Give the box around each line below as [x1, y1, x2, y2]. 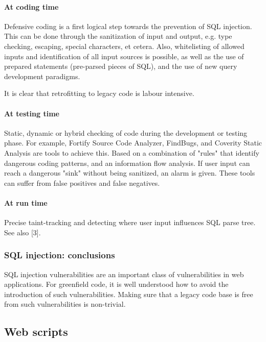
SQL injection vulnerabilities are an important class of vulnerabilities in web [4, 268, 244, 279]
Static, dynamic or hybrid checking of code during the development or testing [4, 127, 248, 138]
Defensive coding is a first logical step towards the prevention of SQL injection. [4, 20, 252, 31]
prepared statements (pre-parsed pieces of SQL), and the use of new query [4, 61, 237, 71]
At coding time [4, 1, 59, 12]
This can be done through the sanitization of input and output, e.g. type [4, 31, 232, 41]
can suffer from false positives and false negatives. [4, 177, 160, 188]
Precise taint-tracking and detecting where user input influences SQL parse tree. [4, 217, 256, 228]
